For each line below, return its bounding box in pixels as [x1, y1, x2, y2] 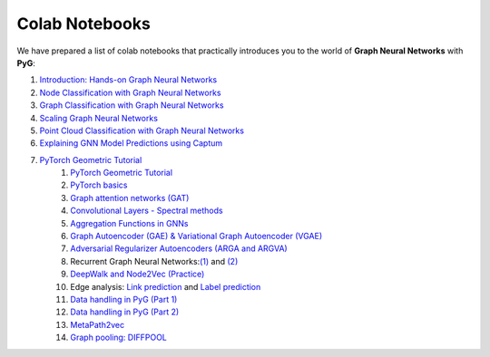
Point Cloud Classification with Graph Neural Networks [39, 125, 245, 136]
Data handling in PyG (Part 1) [70, 294, 178, 304]
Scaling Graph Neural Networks [39, 112, 159, 123]
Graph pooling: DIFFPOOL [70, 332, 167, 343]
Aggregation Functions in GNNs [70, 217, 189, 228]
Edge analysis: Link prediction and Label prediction [70, 281, 261, 292]
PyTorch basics [70, 179, 128, 190]
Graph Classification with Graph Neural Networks [39, 100, 224, 111]
